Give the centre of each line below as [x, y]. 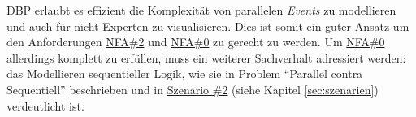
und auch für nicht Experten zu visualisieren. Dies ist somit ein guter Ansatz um [208, 26]
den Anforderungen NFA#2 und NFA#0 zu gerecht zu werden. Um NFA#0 [196, 42]
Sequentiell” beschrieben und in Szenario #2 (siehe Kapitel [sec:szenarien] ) [193, 89]
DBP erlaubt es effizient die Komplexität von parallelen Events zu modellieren [201, 10]
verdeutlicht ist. [45, 105]
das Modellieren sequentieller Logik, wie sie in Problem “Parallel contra [185, 74]
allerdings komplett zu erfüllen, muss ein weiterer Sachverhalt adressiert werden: [206, 57]
